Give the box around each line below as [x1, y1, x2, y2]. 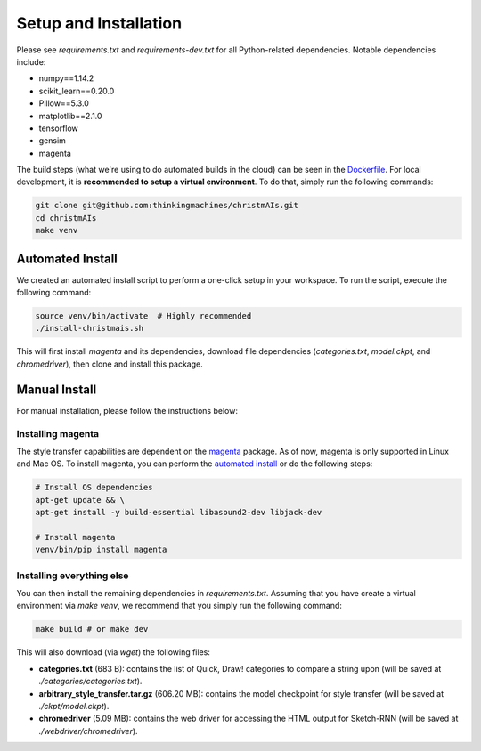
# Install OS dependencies [35, 482, 153, 493]
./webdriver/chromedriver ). [38, 725, 138, 736]
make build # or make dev [35, 624, 149, 634]
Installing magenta [16, 427, 100, 440]
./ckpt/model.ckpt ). [38, 700, 110, 711]
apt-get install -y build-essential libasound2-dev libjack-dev [35, 507, 322, 518]
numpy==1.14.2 [38, 73, 94, 84]
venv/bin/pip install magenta [35, 545, 167, 555]
